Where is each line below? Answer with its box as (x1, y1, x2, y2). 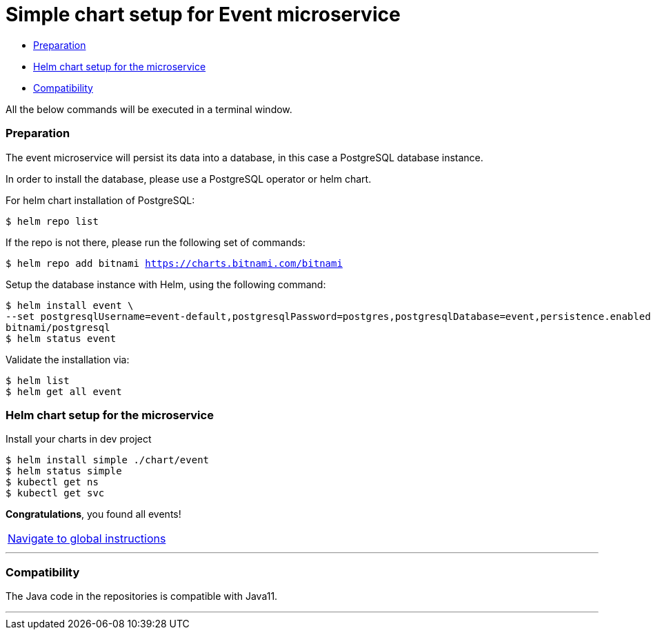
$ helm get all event (6, 385, 122, 397)
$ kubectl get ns (6, 476, 99, 488)
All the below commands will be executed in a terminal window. (6, 103, 292, 115)
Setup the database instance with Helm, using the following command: (6, 278, 326, 290)
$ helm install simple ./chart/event (6, 454, 210, 466)
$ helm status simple (6, 465, 122, 477)
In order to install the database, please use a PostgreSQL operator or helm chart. (6, 172, 372, 185)
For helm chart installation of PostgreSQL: (6, 194, 195, 206)
